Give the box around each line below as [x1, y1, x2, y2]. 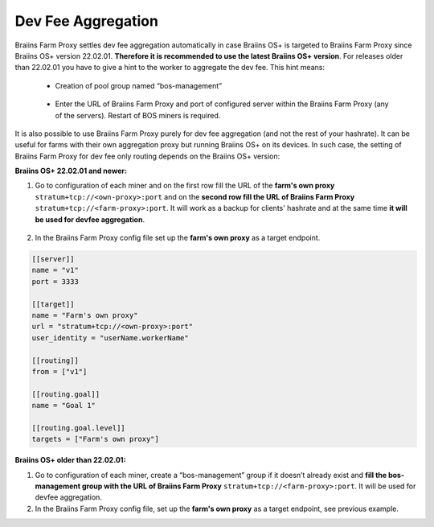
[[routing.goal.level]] [31, 423, 126, 432]
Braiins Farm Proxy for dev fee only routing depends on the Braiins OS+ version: [14, 151, 280, 161]
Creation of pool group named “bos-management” [55, 80, 223, 90]
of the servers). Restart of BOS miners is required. [55, 110, 221, 120]
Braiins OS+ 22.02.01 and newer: [14, 166, 128, 176]
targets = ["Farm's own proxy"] [31, 434, 160, 444]
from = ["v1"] [31, 367, 88, 376]
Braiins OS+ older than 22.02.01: [14, 455, 126, 465]
